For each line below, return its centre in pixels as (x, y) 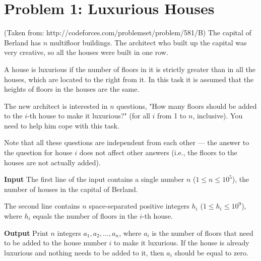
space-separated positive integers (139, 206)
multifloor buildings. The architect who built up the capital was (148, 42)
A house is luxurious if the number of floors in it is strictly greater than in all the (130, 69)
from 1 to (172, 116)
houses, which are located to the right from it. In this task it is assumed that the (129, 79)
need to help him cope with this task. (62, 125)
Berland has (23, 42)
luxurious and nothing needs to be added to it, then (84, 252)
